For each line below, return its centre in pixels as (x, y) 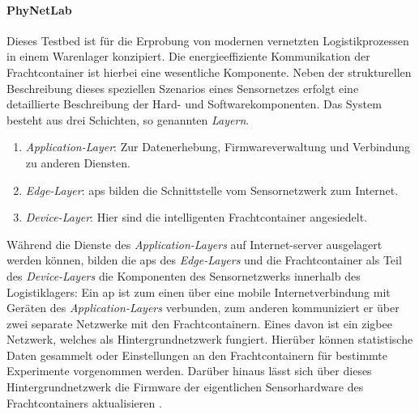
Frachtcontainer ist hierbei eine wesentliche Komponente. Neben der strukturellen (209, 72)
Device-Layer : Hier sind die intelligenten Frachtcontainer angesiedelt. (197, 217)
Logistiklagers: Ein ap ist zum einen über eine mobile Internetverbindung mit (199, 291)
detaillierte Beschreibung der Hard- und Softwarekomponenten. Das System (194, 104)
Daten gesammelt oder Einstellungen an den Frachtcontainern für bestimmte (197, 355)
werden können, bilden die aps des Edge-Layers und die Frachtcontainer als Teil (204, 260)
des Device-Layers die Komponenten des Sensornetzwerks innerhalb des (184, 275)
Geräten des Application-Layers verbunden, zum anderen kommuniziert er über (203, 308)
